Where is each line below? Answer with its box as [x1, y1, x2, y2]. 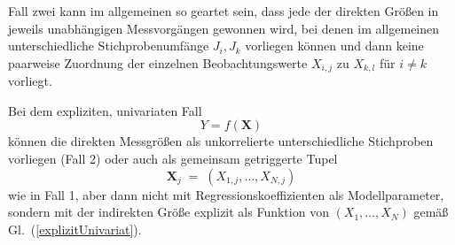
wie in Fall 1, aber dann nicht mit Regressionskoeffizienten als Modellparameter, [8, 185, 444, 203]
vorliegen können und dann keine [245, 36, 424, 55]
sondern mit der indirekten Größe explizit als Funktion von [8, 203, 329, 221]
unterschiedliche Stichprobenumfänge [8, 36, 209, 55]
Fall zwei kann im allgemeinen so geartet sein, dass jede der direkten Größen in [8, 2, 439, 19]
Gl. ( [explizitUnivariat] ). [8, 219, 142, 238]
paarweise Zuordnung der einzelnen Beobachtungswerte [8, 53, 308, 72]
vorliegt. [8, 72, 52, 90]
